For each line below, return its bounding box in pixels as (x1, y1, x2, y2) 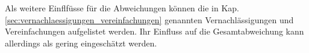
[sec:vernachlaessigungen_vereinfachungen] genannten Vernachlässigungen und (5, 13, 294, 26)
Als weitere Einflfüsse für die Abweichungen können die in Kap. (5, 2, 240, 14)
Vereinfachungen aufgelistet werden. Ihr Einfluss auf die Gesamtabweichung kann (5, 25, 304, 38)
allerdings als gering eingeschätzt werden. (5, 36, 157, 49)
